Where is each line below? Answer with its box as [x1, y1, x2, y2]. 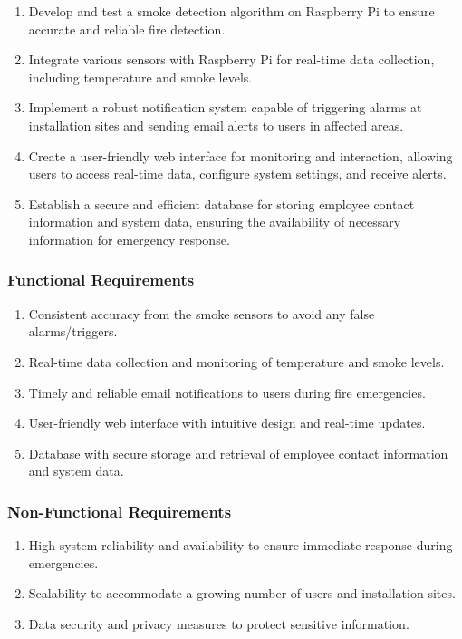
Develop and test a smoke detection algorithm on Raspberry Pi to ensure [28, 2, 435, 20]
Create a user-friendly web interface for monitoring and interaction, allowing [28, 146, 453, 165]
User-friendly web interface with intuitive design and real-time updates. [28, 413, 426, 432]
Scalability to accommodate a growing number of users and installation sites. [28, 584, 456, 603]
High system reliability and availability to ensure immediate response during [28, 536, 453, 555]
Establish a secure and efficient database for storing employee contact [28, 194, 415, 213]
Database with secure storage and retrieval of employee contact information [28, 443, 448, 462]
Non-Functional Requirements [7, 499, 232, 522]
